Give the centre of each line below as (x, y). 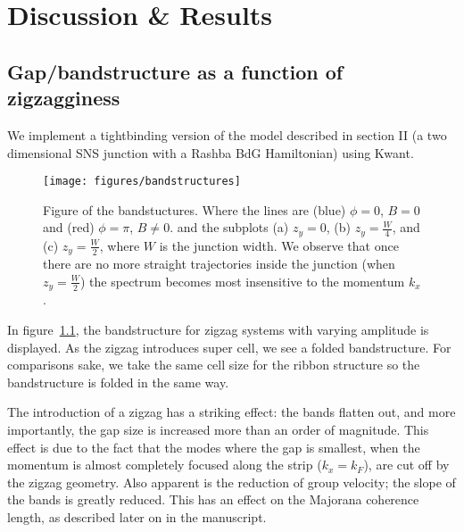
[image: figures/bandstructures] (142, 182)
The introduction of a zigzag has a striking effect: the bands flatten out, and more (232, 412)
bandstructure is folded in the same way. (118, 382)
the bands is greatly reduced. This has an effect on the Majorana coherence (213, 499)
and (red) (69, 227)
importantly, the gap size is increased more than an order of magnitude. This (218, 429)
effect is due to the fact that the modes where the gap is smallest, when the (214, 447)
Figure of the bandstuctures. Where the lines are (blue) (195, 209)
